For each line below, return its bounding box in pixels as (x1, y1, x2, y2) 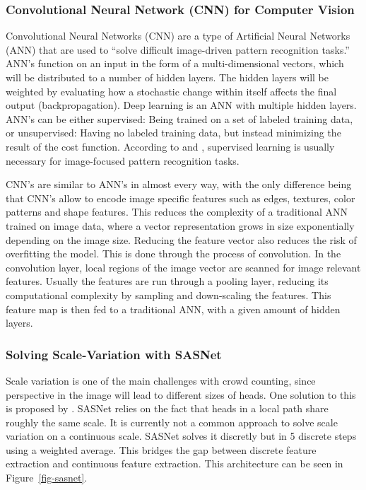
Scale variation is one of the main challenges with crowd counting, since (6, 373, 316, 387)
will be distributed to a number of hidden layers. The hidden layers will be (6, 70, 329, 84)
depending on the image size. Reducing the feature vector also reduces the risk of (6, 232, 357, 247)
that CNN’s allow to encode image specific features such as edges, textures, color (6, 190, 355, 205)
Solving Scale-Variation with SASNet (6, 345, 222, 363)
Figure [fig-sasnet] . (6, 470, 88, 485)
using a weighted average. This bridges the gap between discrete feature (6, 442, 317, 457)
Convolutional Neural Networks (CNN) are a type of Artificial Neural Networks (6, 28, 350, 43)
